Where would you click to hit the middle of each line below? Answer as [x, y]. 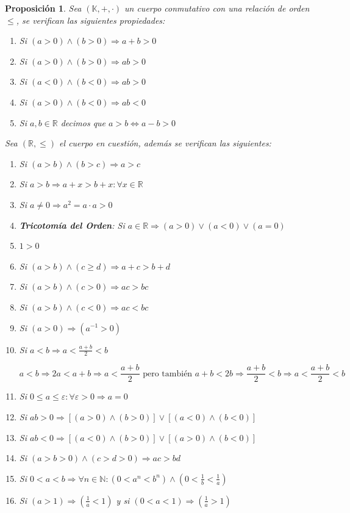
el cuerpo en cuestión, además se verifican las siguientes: [165, 143]
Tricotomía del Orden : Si [72, 225]
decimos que [83, 122]
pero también [168, 374]
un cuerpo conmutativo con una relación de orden [217, 8]
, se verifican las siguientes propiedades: [91, 20]
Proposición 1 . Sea [43, 8]
